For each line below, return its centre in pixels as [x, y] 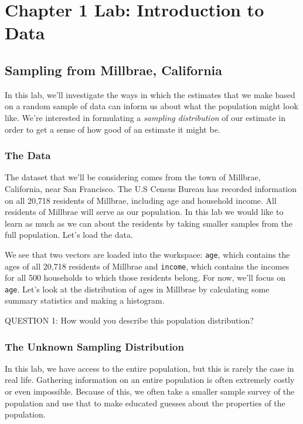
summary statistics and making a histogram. [85, 300]
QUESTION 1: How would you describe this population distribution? [129, 320]
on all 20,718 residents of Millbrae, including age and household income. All [141, 200]
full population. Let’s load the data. [69, 235]
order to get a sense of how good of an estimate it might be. [113, 129]
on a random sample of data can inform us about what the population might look [151, 106]
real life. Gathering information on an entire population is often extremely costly [150, 380]
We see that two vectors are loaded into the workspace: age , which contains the [147, 254]
